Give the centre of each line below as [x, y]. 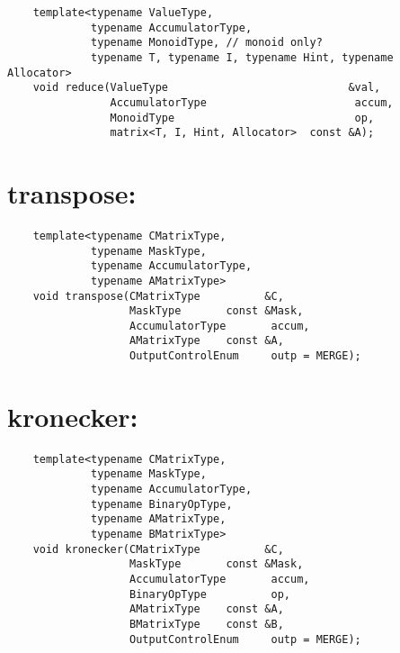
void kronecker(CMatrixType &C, [158, 549]
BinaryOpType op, [210, 594]
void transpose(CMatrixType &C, [158, 296]
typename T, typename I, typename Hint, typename [242, 57]
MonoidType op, [242, 118]
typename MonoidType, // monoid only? [207, 43]
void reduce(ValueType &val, [207, 88]
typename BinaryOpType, [162, 504]
